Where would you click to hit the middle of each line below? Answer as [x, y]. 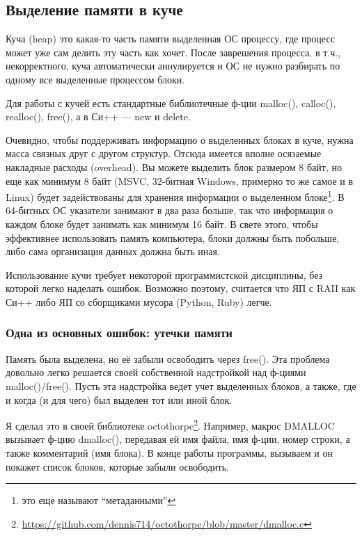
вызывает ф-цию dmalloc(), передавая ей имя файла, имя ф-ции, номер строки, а [178, 439]
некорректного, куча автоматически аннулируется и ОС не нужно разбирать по [173, 66]
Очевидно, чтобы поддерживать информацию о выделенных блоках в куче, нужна [180, 139]
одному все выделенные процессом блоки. [95, 79]
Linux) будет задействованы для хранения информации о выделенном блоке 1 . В [175, 196]
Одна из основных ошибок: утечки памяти [119, 333]
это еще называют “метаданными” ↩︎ [99, 500]
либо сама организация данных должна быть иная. [113, 251]
